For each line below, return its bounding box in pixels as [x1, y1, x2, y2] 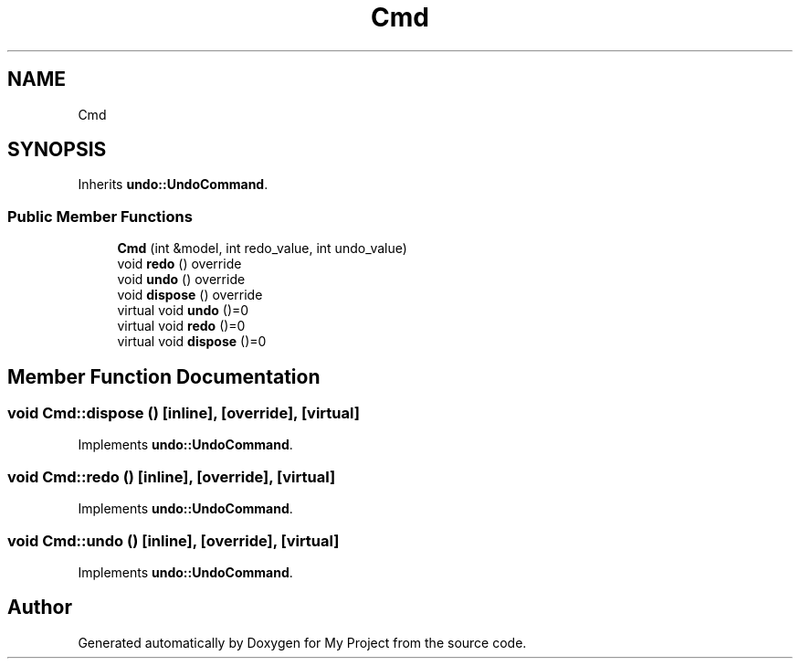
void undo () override [117, 271, 246, 288]
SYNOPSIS [7, 138, 107, 162]
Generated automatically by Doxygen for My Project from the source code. [78, 634, 527, 650]
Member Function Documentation [7, 365, 321, 388]
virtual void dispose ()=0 [117, 333, 267, 350]
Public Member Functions [7, 206, 193, 226]
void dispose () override [117, 287, 263, 303]
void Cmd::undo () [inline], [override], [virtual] [7, 531, 340, 550]
